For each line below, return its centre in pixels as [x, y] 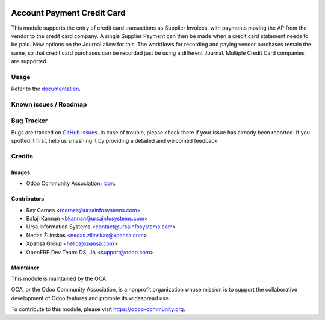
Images [20, 172]
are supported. [29, 61]
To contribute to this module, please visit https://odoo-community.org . [98, 309]
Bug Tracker [29, 121]
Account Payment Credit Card [68, 13]
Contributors [28, 199]
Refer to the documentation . [46, 89]
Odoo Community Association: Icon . [71, 183]
